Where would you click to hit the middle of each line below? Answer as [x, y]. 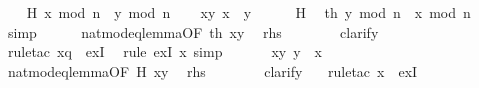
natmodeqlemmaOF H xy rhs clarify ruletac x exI [212, 70]
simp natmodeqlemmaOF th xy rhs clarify [193, 31]
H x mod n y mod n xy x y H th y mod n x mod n [248, 12]
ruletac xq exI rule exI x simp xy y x [164, 51]
